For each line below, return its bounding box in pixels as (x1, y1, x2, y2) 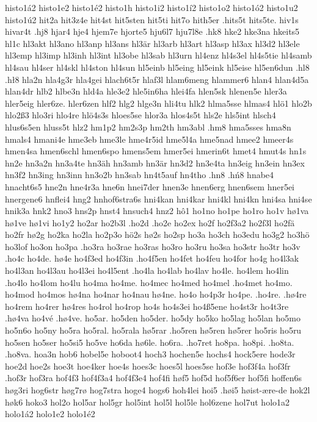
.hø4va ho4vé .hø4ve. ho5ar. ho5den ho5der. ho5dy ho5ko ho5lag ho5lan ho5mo (5, 312, 301, 324)
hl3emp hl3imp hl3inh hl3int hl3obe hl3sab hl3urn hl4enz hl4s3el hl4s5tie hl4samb (5, 49, 312, 62)
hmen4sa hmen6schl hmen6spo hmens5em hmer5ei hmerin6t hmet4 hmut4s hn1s (5, 145, 307, 157)
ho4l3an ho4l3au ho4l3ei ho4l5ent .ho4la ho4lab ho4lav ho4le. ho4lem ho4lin (5, 264, 289, 277)
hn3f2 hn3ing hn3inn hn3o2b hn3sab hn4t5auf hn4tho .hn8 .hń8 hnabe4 (5, 168, 274, 181)
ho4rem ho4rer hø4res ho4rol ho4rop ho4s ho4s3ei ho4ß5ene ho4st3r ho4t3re (5, 299, 289, 312)
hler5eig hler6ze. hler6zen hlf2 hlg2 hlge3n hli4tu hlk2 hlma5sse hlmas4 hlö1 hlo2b (5, 96, 312, 109)
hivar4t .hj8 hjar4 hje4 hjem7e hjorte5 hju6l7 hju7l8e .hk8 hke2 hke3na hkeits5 (5, 25, 300, 38)
